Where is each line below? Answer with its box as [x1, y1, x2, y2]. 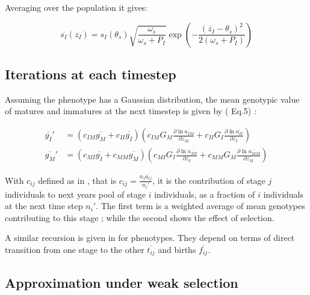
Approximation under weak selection [5, 273, 238, 291]
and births [158, 243, 196, 255]
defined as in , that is [38, 174, 117, 186]
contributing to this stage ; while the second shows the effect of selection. [5, 211, 274, 224]
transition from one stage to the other [5, 243, 144, 255]
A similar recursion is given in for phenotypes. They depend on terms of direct [5, 231, 295, 244]
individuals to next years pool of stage [5, 187, 146, 200]
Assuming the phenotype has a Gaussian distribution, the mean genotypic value [5, 93, 300, 105]
